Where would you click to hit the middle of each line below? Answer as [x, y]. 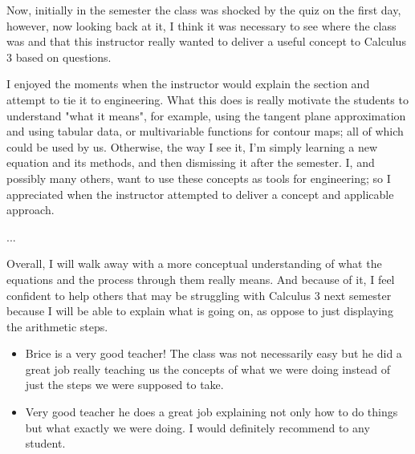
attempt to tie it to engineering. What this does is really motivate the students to [207, 99]
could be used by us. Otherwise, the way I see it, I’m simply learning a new [192, 146]
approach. [31, 210]
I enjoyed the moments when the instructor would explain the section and [188, 84]
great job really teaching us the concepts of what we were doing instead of [207, 369]
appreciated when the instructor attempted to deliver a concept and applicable [200, 194]
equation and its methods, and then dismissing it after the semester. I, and [191, 162]
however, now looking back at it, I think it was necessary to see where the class [201, 25]
